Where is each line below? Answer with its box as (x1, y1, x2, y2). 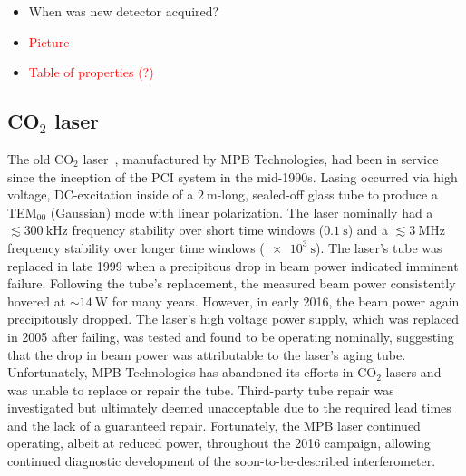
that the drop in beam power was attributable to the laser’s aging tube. (7, 345, 406, 364)
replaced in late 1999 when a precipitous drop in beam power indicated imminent (7, 256, 459, 275)
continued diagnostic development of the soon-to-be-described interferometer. (7, 452, 436, 471)
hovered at (7, 291, 66, 310)
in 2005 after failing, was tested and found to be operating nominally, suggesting (7, 326, 454, 345)
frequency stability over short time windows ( (72, 220, 325, 239)
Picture (28, 32, 70, 51)
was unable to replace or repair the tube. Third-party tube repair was (7, 380, 394, 399)
